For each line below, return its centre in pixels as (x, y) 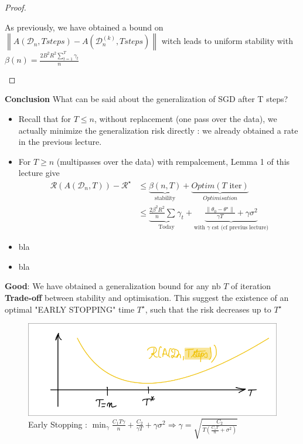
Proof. (16, 7)
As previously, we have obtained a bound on (84, 27)
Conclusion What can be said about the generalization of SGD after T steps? (147, 99)
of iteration (251, 286)
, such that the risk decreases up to (208, 309)
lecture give (39, 173)
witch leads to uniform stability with (227, 41)
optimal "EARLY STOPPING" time (70, 309)
